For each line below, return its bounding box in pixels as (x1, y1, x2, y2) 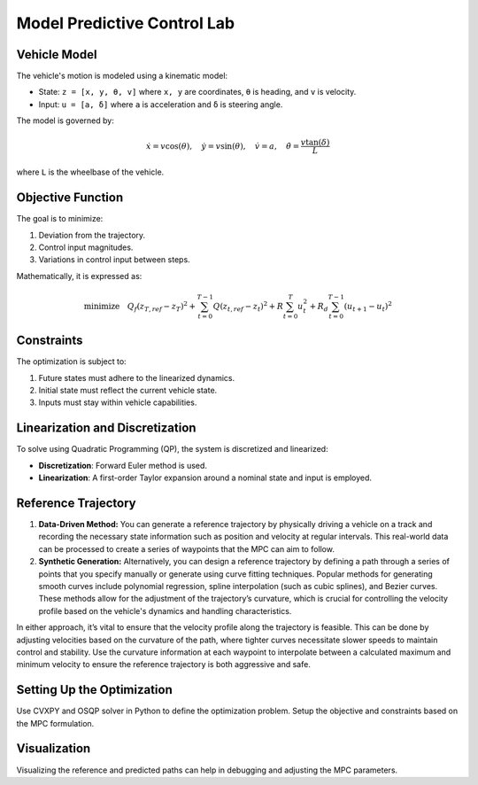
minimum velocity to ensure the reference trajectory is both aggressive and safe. (16, 659, 312, 670)
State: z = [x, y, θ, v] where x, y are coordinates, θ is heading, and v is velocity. (38, 87, 357, 97)
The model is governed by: (16, 115, 114, 126)
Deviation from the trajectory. (38, 229, 146, 240)
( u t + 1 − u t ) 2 (343, 299, 393, 314)
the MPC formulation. (16, 718, 95, 728)
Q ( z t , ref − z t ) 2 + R (212, 299, 283, 314)
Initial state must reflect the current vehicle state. (38, 385, 218, 396)
